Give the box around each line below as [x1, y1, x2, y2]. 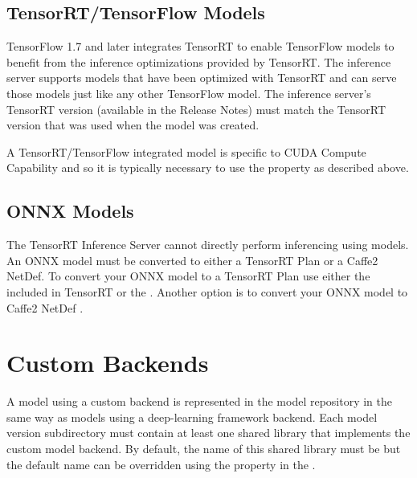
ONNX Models [6, 198, 134, 223]
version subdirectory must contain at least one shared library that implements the [6, 424, 411, 441]
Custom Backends [6, 346, 209, 379]
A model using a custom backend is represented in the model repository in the [6, 393, 393, 410]
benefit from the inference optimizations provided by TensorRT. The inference [6, 53, 391, 70]
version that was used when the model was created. [6, 116, 260, 133]
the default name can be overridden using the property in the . [6, 456, 316, 472]
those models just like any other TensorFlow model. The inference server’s [6, 84, 371, 101]
